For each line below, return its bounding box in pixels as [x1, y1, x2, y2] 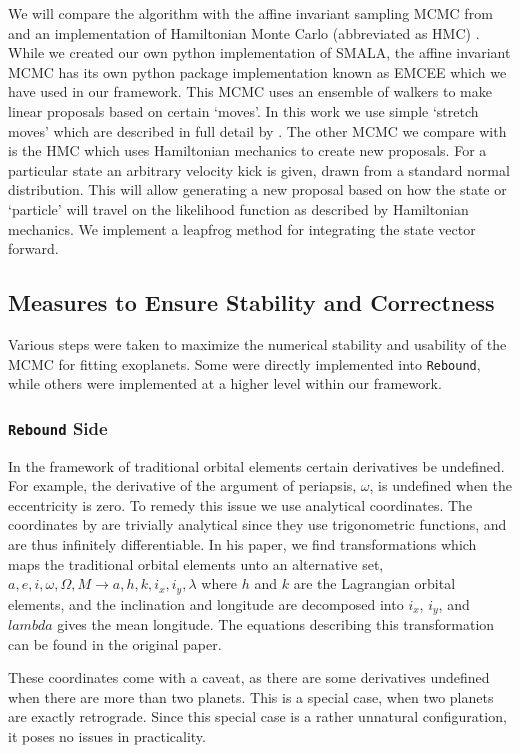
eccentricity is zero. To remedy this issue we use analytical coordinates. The [8, 494, 473, 515]
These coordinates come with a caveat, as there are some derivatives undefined [8, 667, 490, 688]
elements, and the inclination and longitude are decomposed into [8, 593, 404, 614]
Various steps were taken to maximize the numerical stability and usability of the [8, 333, 507, 354]
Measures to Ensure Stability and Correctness [8, 287, 495, 318]
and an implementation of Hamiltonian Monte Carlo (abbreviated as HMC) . [8, 22, 480, 43]
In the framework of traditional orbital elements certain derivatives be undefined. [8, 455, 505, 476]
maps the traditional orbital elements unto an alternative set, [8, 553, 384, 574]
